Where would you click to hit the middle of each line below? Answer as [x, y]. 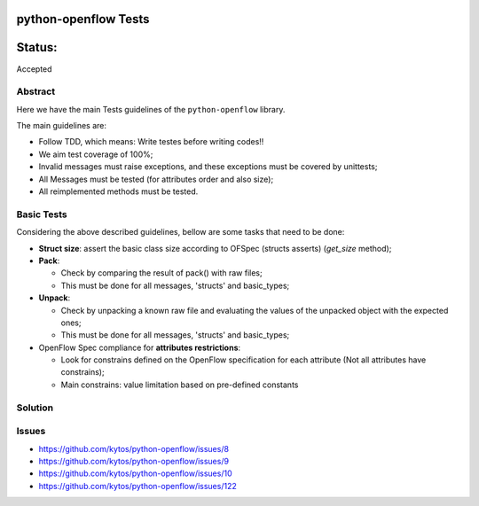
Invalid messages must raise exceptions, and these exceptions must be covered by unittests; [208, 167]
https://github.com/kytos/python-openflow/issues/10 [135, 473]
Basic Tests [42, 214]
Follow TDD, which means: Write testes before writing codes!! [151, 142]
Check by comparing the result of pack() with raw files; [161, 273]
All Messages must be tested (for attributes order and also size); [156, 179]
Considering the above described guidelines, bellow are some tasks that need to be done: [181, 232]
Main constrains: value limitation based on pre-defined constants [180, 385]
